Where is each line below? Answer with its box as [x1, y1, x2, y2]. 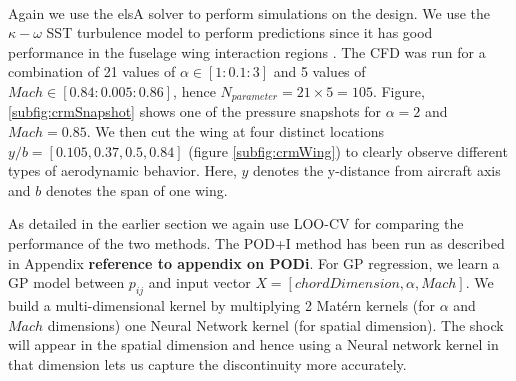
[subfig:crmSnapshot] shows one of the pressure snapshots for [8, 101, 382, 122]
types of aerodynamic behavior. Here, [8, 160, 237, 181]
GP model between [8, 272, 125, 293]
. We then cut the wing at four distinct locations [86, 121, 385, 142]
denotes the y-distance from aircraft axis [253, 160, 501, 181]
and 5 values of [273, 61, 366, 82]
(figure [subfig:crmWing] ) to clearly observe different [188, 140, 508, 161]
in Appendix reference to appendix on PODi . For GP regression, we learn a [8, 252, 500, 273]
